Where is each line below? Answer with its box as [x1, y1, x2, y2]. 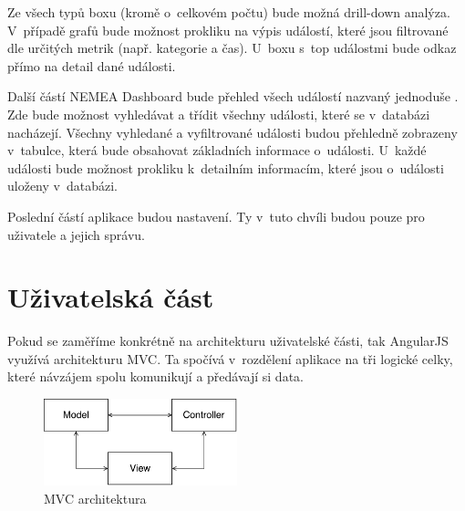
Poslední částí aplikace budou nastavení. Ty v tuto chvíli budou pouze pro [7, 206, 425, 225]
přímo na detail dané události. [7, 56, 176, 75]
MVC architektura [44, 488, 147, 507]
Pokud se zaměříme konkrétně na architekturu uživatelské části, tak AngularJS [7, 331, 449, 350]
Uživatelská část [7, 278, 214, 316]
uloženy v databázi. [7, 176, 118, 195]
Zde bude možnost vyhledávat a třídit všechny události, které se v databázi [7, 104, 430, 123]
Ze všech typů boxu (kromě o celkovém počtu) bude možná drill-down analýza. [7, 3, 450, 21]
